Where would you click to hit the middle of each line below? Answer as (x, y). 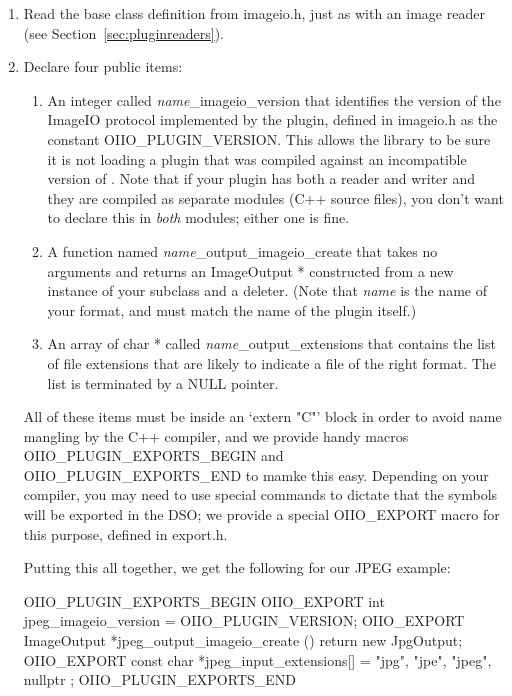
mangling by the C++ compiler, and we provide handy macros (216, 435)
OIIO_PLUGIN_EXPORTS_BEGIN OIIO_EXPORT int (204, 600)
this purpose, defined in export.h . (125, 533)
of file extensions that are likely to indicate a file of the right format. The (271, 362)
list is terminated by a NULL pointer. (163, 382)
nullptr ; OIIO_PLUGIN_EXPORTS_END (160, 679)
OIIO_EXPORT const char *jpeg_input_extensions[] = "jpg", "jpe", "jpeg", (257, 659)
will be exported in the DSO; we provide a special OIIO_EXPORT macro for (261, 514)
